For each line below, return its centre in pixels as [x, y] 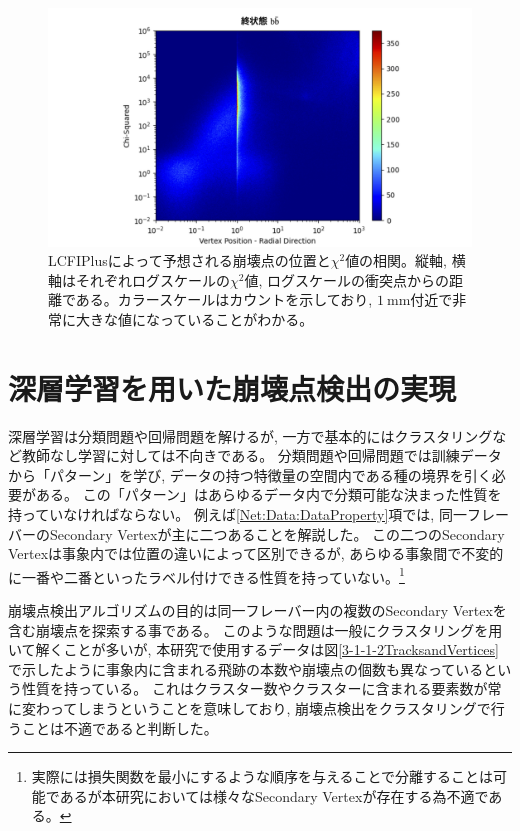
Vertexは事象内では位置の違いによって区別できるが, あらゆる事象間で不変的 [256, 553]
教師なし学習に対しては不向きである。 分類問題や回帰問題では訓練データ [261, 455]
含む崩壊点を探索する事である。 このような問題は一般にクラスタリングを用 [255, 629]
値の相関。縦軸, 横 [405, 260]
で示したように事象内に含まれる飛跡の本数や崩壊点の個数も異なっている [246, 668]
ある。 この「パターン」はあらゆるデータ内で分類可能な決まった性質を [268, 494]
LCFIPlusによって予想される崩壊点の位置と [189, 260]
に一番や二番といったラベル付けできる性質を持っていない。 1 [206, 575]
